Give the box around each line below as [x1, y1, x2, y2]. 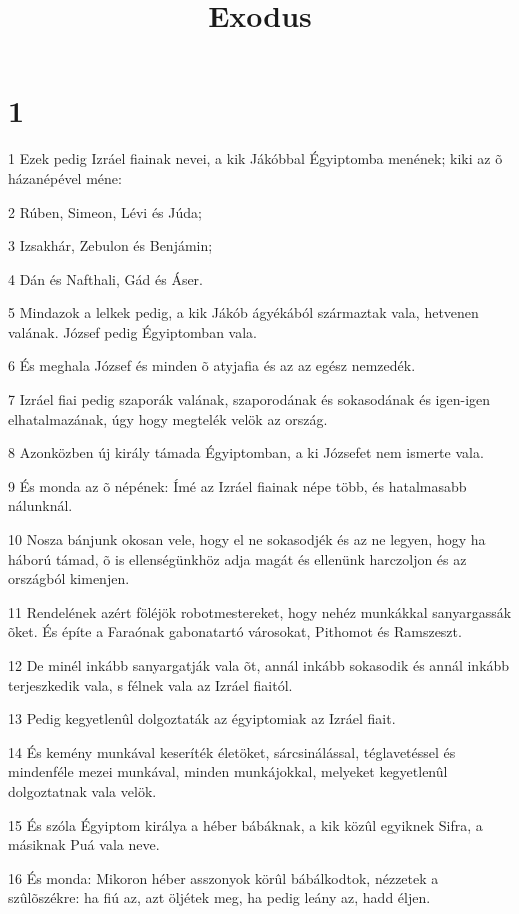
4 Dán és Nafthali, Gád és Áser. [8, 268, 203, 289]
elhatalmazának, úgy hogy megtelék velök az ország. [8, 408, 328, 429]
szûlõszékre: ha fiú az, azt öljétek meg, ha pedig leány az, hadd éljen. [8, 887, 431, 908]
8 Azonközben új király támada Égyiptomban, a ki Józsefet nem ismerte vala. [8, 442, 484, 463]
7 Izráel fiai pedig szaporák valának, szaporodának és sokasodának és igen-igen [8, 389, 491, 410]
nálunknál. [8, 495, 73, 516]
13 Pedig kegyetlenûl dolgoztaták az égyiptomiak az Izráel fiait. [8, 708, 396, 729]
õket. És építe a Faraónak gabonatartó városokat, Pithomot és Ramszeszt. [8, 621, 462, 642]
